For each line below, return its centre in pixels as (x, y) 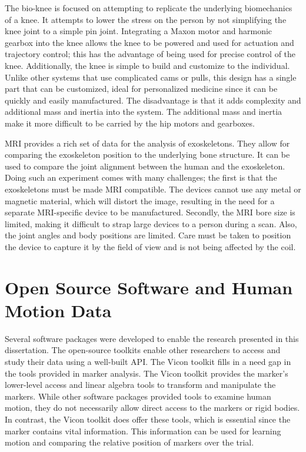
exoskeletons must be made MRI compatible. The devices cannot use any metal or (153, 189)
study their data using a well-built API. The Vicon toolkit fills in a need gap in (148, 361)
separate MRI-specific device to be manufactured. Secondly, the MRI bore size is (150, 212)
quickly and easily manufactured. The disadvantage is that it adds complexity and (153, 100)
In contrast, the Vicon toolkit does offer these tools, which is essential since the (148, 419)
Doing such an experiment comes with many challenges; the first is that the (141, 177)
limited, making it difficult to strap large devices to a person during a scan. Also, (151, 223)
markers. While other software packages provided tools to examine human (138, 396)
